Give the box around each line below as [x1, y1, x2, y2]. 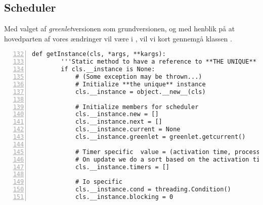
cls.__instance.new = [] [75, 111, 159, 118]
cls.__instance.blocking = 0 [75, 193, 173, 201]
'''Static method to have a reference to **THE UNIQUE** [61, 58, 256, 66]
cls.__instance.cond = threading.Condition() [75, 186, 231, 193]
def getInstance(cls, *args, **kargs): [32, 50, 166, 58]
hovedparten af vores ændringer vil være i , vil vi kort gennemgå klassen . [4, 33, 232, 43]
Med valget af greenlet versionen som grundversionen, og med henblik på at [4, 23, 235, 34]
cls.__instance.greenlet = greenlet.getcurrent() [75, 133, 246, 141]
